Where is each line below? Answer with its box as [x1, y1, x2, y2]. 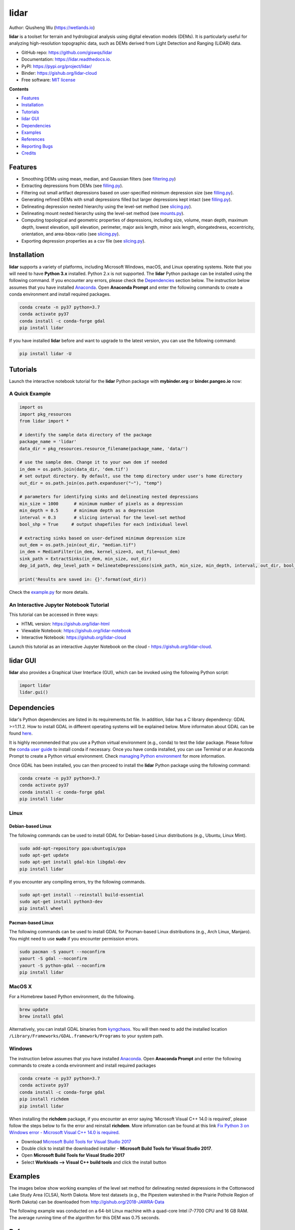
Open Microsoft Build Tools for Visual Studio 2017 [21, 1152, 125, 1158]
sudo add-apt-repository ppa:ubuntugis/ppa [19, 845, 126, 851]
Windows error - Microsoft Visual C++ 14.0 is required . [9, 1130, 120, 1136]
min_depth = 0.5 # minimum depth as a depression [19, 508, 154, 514]
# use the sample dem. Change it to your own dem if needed [19, 460, 168, 465]
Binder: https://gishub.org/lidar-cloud [21, 70, 97, 76]
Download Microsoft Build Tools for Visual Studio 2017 [21, 1138, 131, 1144]
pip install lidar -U [19, 351, 72, 357]
